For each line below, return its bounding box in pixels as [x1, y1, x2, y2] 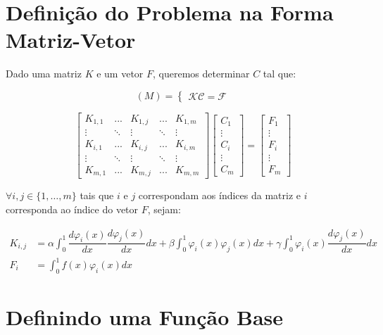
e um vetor [96, 66, 144, 81]
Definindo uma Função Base [6, 303, 284, 331]
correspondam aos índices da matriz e [138, 188, 301, 203]
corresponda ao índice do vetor [6, 202, 139, 217]
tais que [80, 188, 114, 203]
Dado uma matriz [6, 66, 82, 81]
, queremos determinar [153, 66, 250, 81]
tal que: [263, 66, 296, 81]
